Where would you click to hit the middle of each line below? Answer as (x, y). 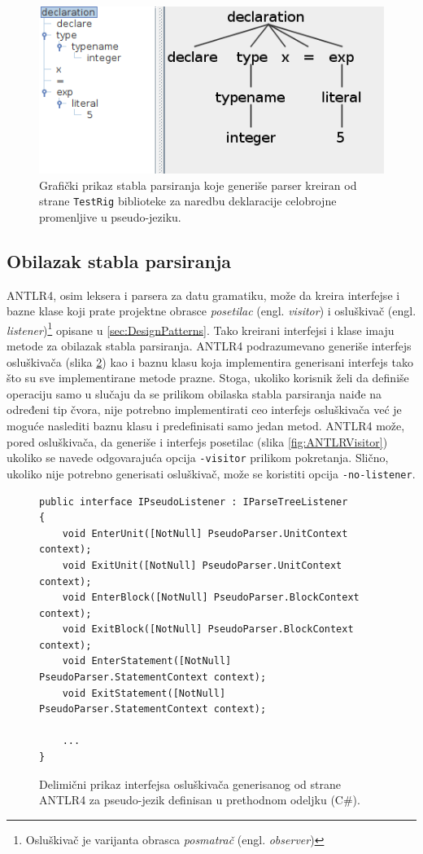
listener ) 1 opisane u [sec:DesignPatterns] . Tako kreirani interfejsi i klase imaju (201, 328)
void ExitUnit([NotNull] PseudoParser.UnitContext (202, 565)
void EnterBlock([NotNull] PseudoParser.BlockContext (211, 598)
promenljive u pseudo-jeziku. (110, 216)
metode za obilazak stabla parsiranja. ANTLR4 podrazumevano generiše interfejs (209, 346)
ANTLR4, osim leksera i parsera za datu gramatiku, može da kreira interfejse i (203, 295)
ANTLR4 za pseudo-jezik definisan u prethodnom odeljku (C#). (200, 800)
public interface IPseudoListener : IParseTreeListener (194, 502)
